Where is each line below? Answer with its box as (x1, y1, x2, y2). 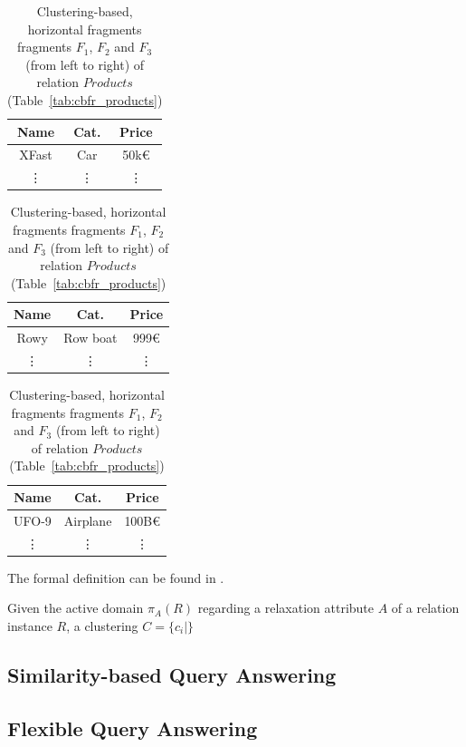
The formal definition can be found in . (7, 568, 224, 587)
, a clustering (66, 616, 138, 635)
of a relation (391, 598, 460, 617)
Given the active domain (7, 598, 144, 617)
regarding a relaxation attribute (197, 598, 375, 617)
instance (7, 616, 52, 635)
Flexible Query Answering (7, 713, 258, 742)
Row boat (63, 328, 118, 347)
